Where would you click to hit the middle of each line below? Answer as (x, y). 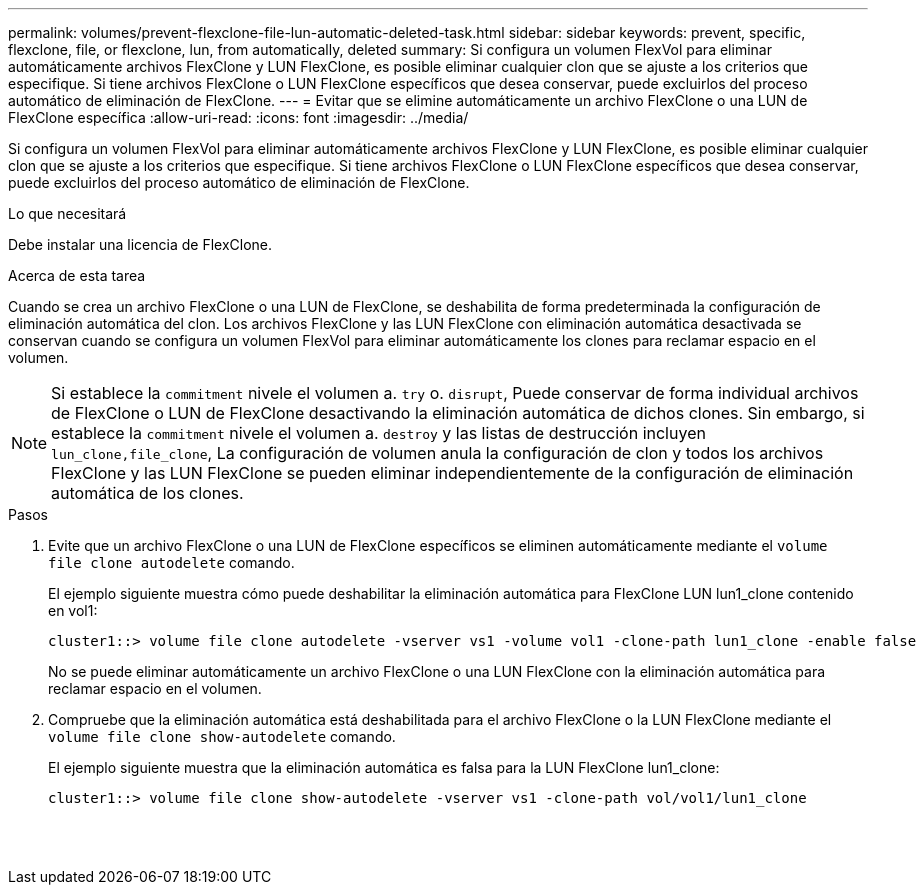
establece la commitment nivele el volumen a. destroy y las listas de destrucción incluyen (378, 433)
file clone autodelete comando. (171, 562)
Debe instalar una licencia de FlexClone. (140, 244)
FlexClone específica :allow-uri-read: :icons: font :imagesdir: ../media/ (238, 117)
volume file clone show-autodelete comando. (222, 736)
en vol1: (73, 610)
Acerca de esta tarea (77, 275)
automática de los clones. (147, 493)
